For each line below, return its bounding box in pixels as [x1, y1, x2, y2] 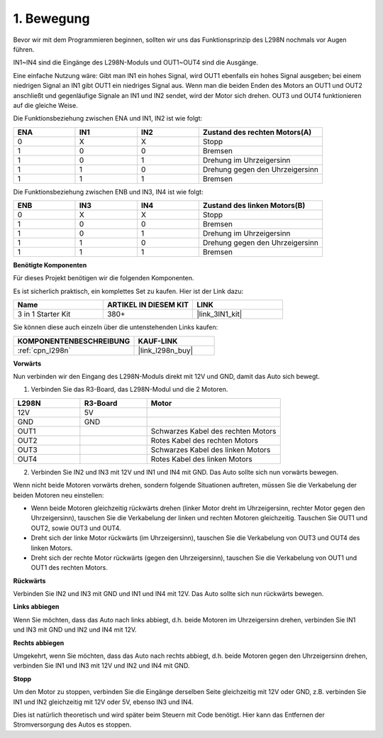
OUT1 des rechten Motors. [30, 563, 108, 572]
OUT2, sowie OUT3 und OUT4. [30, 524, 121, 532]
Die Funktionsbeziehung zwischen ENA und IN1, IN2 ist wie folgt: [13, 114, 202, 123]
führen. [13, 45, 35, 53]
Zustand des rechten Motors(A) [202, 127, 312, 137]
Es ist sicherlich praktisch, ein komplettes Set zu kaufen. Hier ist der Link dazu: [13, 287, 244, 295]
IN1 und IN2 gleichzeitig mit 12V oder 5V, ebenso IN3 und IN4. [13, 698, 194, 706]
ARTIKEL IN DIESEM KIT [106, 300, 189, 310]
